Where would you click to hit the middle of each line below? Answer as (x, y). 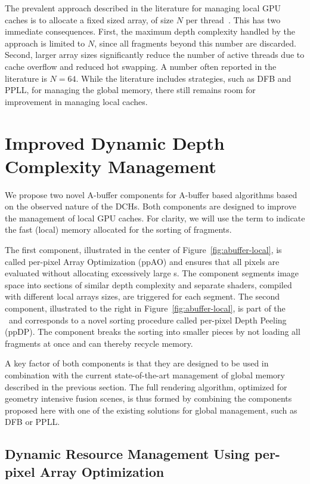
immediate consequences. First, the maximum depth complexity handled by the (150, 31)
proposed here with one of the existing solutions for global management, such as (151, 410)
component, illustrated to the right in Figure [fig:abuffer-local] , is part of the (145, 308)
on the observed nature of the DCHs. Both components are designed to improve (151, 206)
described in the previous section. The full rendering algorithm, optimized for (146, 386)
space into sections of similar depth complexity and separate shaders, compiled (148, 284)
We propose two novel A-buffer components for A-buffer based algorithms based (151, 194)
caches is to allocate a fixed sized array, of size (89, 19)
